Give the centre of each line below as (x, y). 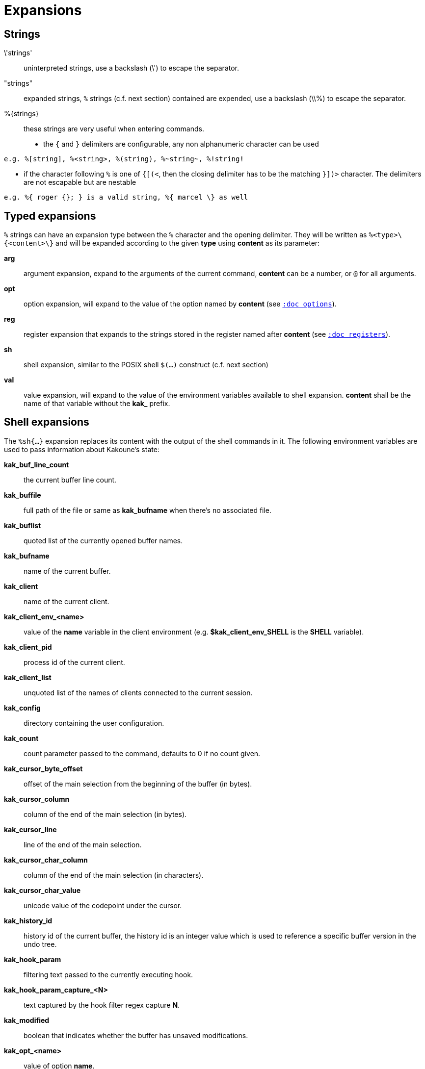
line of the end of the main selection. (83, 844)
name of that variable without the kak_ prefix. (97, 404)
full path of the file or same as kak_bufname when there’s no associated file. (148, 510)
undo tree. (40, 944)
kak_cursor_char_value (42, 890)
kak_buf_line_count (37, 464)
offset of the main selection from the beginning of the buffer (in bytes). (138, 784)
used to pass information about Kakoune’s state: (82, 449)
